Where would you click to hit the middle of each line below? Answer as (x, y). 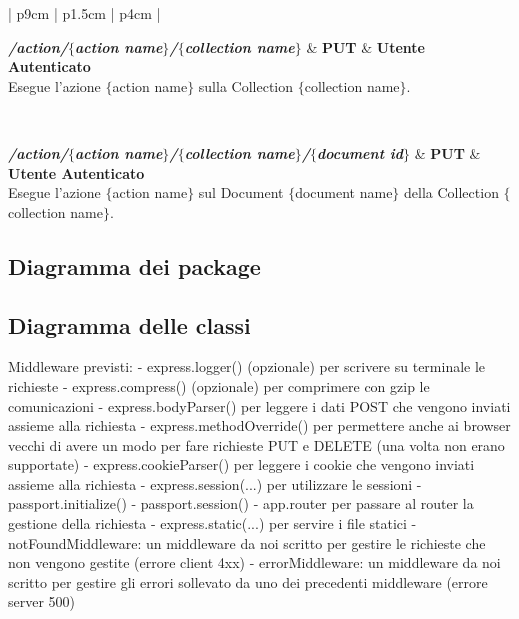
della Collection (451, 192)
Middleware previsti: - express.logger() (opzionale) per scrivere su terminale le (247, 366)
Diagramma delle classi (129, 324)
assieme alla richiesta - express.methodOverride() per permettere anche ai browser (259, 425)
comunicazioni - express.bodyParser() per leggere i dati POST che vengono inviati (259, 405)
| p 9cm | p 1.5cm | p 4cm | (84, 13)
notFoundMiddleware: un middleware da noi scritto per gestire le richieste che (247, 542)
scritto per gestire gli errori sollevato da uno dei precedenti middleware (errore (248, 581)
